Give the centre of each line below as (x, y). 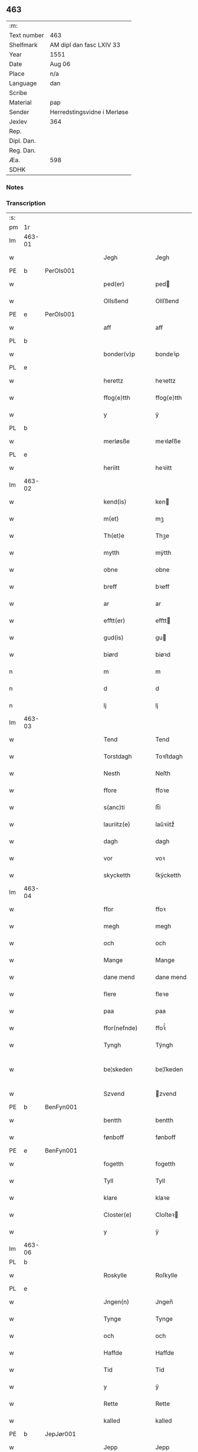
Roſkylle (166, 1275)
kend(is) (115, 502)
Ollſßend (167, 301)
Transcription (26, 203)
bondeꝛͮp (167, 354)
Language (23, 83)
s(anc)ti (114, 807)
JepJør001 (61, 1434)
